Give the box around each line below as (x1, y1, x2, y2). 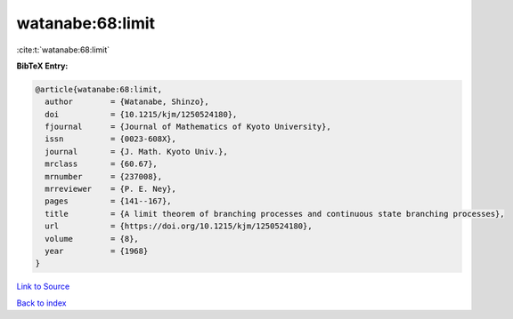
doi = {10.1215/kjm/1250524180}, (45, 109, 238, 119)
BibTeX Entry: (16, 60, 69, 71)
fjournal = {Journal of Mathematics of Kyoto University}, (45, 122, 331, 132)
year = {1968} (45, 246, 149, 256)
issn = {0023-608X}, (45, 134, 177, 144)
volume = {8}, (45, 234, 140, 243)
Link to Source (16, 281, 70, 292)
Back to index (16, 298, 67, 308)
